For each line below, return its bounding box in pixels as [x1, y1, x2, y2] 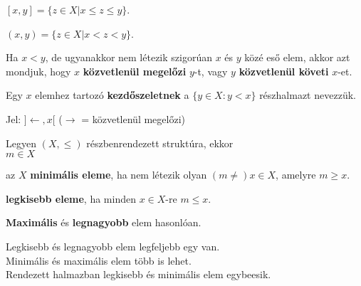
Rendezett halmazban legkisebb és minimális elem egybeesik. [6, 267, 271, 282]
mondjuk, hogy [6, 63, 71, 78]
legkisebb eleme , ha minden [6, 191, 136, 206]
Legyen [6, 135, 36, 150]
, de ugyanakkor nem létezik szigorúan [45, 50, 212, 65]
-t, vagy [194, 63, 228, 78]
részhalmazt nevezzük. [259, 88, 356, 102]
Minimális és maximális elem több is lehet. [6, 253, 192, 268]
